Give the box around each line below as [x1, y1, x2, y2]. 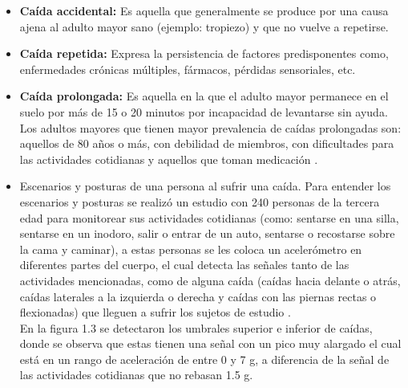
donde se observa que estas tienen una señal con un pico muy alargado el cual [19, 335, 402, 352]
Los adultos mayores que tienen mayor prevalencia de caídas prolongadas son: [19, 119, 402, 136]
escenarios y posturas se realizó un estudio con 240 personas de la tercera [19, 193, 380, 210]
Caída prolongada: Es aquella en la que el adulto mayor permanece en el [19, 88, 389, 104]
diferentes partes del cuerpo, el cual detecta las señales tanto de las [19, 256, 349, 273]
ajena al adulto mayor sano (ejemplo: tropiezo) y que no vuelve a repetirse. [19, 18, 389, 35]
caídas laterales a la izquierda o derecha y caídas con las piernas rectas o [19, 288, 377, 304]
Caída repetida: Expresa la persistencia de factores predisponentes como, [19, 45, 389, 62]
